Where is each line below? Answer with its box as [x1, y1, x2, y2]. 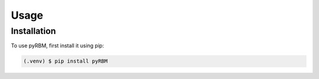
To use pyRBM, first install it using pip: [11, 42, 105, 49]
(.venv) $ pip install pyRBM [23, 58, 108, 64]
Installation [11, 26, 56, 36]
